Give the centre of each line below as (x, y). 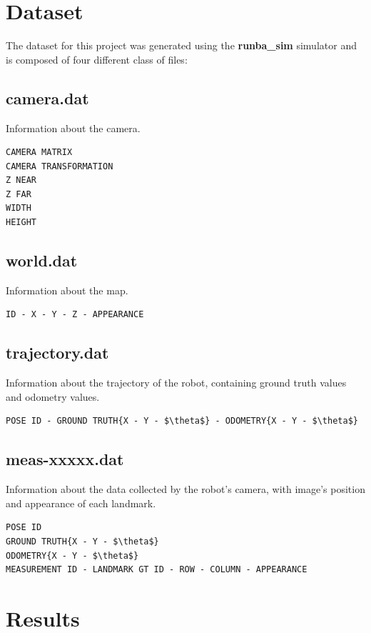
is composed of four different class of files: (97, 59)
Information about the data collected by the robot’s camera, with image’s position (185, 489)
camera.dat (47, 98)
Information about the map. (67, 290)
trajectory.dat (57, 353)
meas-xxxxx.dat (65, 459)
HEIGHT (21, 223)
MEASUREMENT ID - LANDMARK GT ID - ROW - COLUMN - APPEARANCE (157, 570)
